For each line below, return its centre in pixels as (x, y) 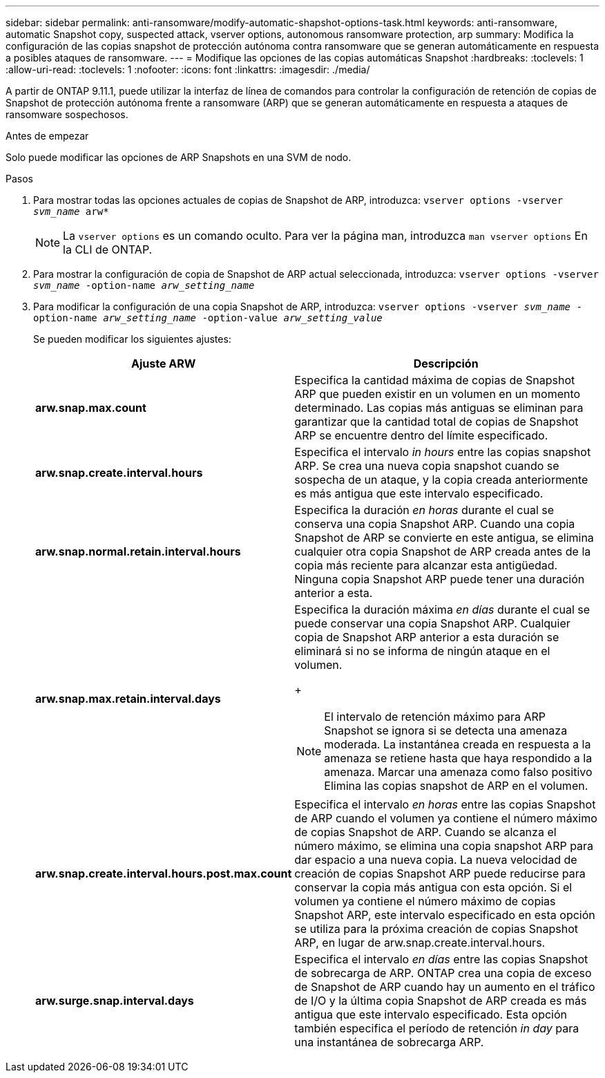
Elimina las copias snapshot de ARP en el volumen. (456, 786)
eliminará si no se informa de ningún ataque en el (422, 651)
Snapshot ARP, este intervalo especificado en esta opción (445, 915)
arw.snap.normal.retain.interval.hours (138, 551)
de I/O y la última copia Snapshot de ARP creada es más (441, 1001)
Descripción (446, 363)
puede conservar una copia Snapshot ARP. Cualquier (432, 623)
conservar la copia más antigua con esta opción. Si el (433, 887)
